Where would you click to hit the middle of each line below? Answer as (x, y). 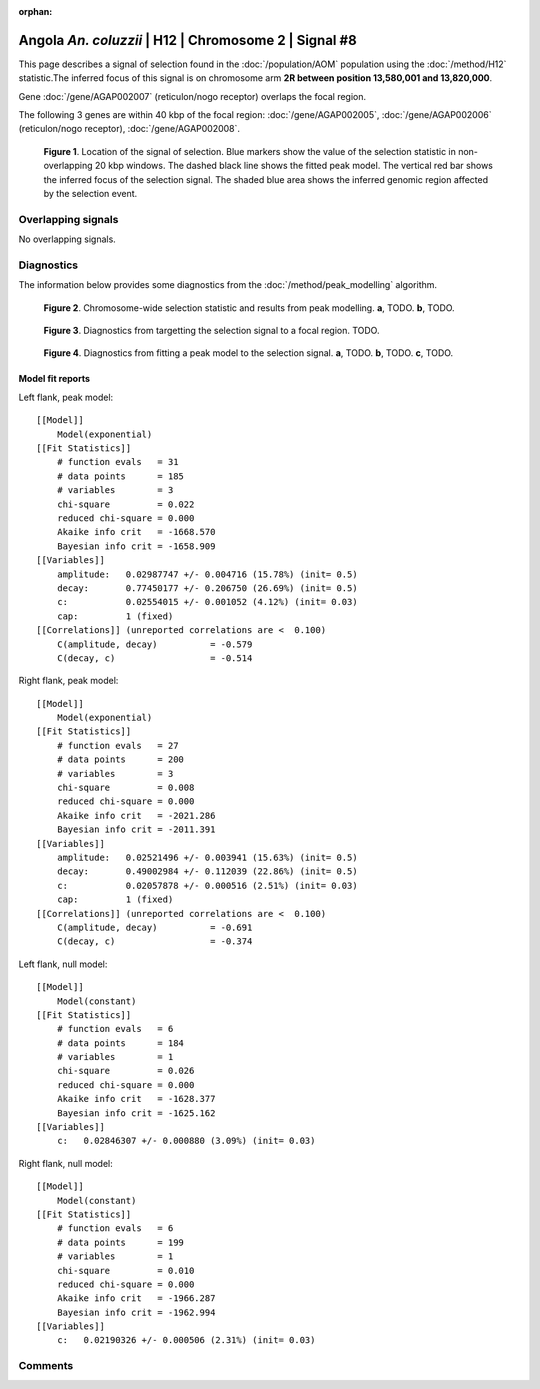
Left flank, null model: (63, 964)
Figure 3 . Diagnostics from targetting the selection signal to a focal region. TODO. (211, 331)
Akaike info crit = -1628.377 (136, 1099)
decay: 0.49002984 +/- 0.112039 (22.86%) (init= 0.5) (207, 871)
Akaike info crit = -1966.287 (136, 1298)
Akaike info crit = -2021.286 (136, 815)
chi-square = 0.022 (125, 504)
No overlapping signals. (67, 239)
